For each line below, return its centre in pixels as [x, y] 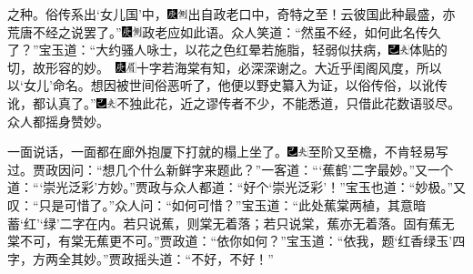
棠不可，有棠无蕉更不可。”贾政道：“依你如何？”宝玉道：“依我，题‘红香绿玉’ [230, 241]
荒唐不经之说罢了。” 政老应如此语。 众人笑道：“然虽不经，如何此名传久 [224, 31]
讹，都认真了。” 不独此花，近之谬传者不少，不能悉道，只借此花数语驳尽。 [234, 102]
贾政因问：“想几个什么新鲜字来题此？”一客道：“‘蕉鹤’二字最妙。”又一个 [243, 169]
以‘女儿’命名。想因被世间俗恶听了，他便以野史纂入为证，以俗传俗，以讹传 [227, 85]
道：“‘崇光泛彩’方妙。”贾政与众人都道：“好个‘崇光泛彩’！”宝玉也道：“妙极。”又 [236, 187]
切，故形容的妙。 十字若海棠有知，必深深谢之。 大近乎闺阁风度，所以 [225, 67]
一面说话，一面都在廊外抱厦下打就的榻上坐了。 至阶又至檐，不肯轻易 [221, 152]
